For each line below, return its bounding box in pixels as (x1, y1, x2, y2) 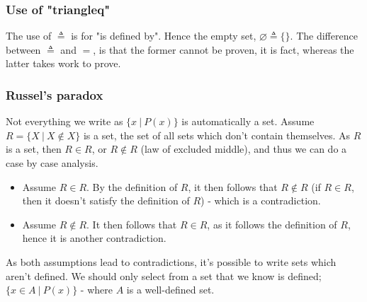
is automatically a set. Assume (181, 114, 315, 129)
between (6, 42, 41, 57)
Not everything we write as (6, 114, 123, 129)
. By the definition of (86, 179, 178, 194)
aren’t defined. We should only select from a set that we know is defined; (6, 268, 322, 283)
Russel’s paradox (6, 86, 103, 103)
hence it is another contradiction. (22, 231, 166, 245)
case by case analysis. (6, 156, 98, 170)
